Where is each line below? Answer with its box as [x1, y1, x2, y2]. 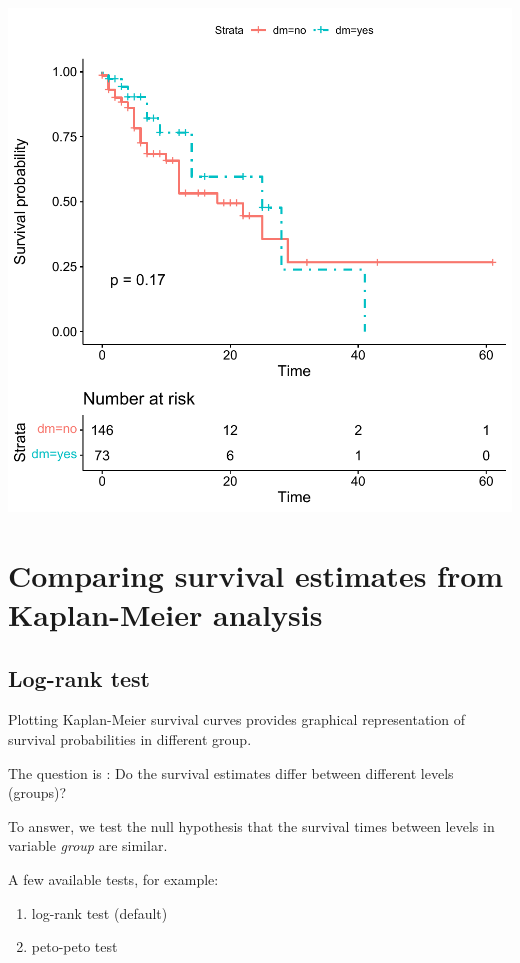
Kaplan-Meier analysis [8, 593, 323, 634]
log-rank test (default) [31, 902, 168, 923]
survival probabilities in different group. [8, 728, 252, 749]
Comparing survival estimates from [8, 554, 504, 595]
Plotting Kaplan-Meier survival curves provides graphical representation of [8, 709, 465, 730]
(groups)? [8, 782, 67, 803]
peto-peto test [31, 936, 118, 957]
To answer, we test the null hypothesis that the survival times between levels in [8, 815, 495, 836]
